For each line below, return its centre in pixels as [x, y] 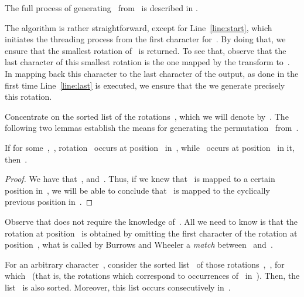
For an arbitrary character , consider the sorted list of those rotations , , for [145, 264]
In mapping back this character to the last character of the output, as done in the [152, 73]
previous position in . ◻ [49, 202]
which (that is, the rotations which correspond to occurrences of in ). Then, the [152, 276]
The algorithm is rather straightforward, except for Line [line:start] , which [139, 27]
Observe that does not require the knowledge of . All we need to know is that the [151, 221]
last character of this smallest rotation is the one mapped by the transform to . [147, 62]
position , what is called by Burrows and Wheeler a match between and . [139, 244]
